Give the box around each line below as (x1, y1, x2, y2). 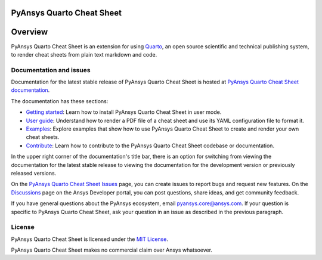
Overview (11, 27, 48, 37)
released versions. (11, 169, 57, 177)
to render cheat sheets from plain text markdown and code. (11, 51, 157, 58)
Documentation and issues (11, 66, 91, 74)
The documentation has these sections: (11, 97, 109, 104)
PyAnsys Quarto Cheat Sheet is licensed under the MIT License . (11, 236, 168, 243)
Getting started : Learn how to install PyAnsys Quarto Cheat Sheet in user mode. (26, 109, 222, 116)
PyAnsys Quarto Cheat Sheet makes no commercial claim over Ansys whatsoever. (11, 246, 213, 253)
